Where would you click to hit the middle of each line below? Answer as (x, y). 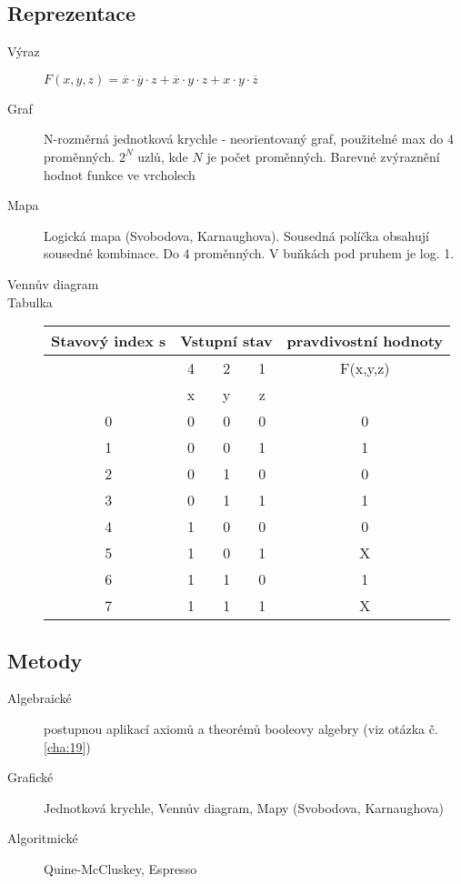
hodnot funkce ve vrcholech (120, 174)
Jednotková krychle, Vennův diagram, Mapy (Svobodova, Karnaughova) (244, 807)
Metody (45, 660)
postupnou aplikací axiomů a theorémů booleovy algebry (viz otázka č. (241, 728)
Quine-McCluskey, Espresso (120, 868)
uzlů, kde (163, 156)
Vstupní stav (226, 341)
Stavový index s (109, 341)
